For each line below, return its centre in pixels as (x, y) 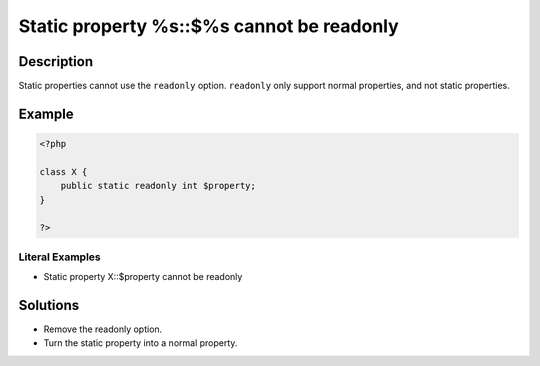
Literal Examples (59, 257)
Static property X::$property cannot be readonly (143, 277)
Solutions (49, 305)
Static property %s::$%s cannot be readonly (208, 26)
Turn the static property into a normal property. (140, 343)
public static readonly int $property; (158, 186)
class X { (63, 171)
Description (56, 61)
